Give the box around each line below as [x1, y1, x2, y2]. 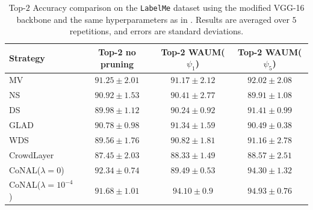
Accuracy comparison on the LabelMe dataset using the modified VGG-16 [33, 1, 305, 13]
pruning [101, 58, 134, 70]
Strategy [9, 52, 45, 64]
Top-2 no [98, 46, 136, 58]
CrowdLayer [9, 148, 54, 161]
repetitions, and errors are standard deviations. [69, 25, 244, 37]
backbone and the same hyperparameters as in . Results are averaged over [16, 13, 290, 25]
